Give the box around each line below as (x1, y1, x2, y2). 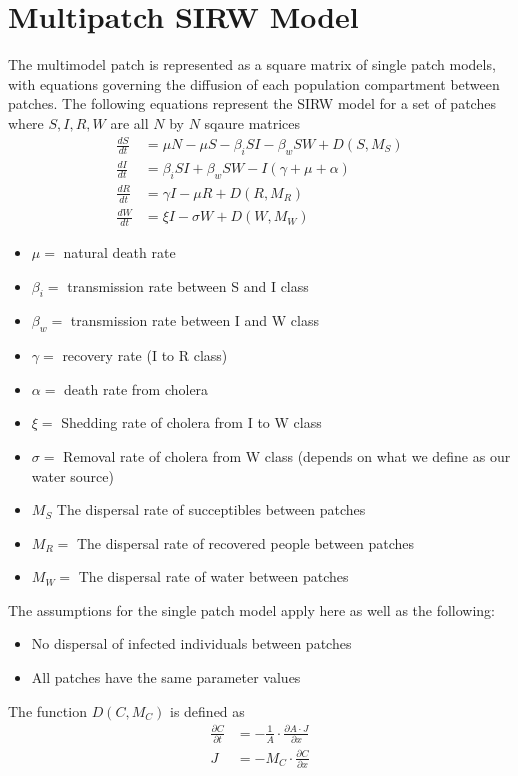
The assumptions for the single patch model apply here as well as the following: (8, 599, 496, 620)
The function (8, 700, 87, 721)
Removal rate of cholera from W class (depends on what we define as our (63, 445, 511, 466)
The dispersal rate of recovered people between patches (76, 532, 415, 553)
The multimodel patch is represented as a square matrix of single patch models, (8, 54, 496, 75)
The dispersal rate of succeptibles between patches (56, 499, 366, 520)
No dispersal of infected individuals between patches (31, 633, 352, 654)
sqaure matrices (204, 112, 301, 133)
